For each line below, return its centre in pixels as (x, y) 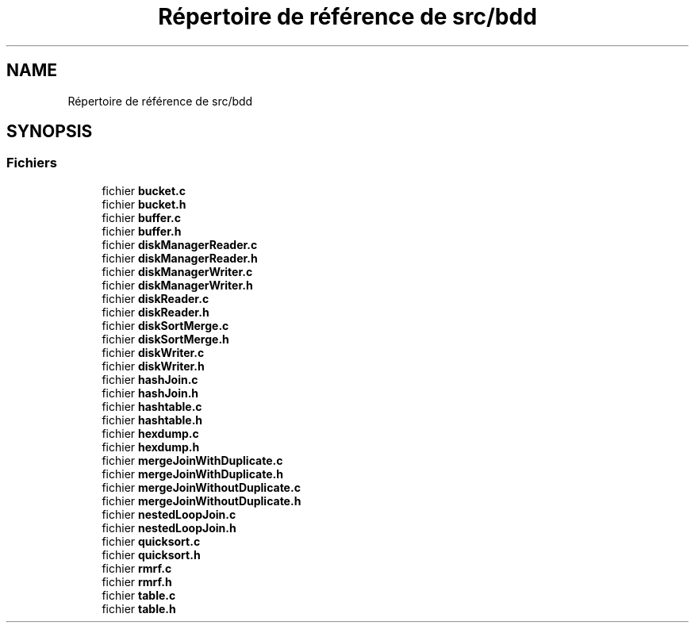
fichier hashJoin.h (150, 393)
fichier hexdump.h (151, 447)
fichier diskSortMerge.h (165, 339)
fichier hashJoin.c (150, 379)
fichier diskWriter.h (153, 366)
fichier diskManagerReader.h (180, 258)
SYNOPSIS (50, 132)
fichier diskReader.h (156, 312)
